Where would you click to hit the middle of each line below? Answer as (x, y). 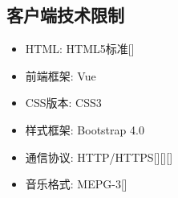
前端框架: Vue (61, 75)
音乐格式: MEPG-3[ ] (76, 184)
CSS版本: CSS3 (63, 103)
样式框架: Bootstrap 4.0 (85, 129)
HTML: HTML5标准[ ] (80, 49)
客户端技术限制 (65, 15)
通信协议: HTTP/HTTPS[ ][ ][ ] (99, 157)
